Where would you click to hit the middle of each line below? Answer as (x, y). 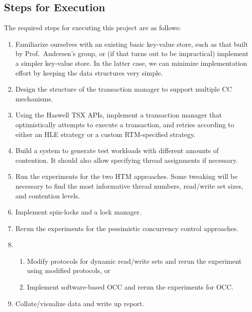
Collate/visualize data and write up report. (80, 303)
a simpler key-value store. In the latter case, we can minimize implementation (131, 63)
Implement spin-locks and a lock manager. (78, 212)
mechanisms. (34, 98)
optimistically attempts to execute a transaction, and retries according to (125, 124)
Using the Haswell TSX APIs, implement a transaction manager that (119, 115)
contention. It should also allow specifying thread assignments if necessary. (126, 160)
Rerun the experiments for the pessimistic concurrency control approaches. (127, 228)
